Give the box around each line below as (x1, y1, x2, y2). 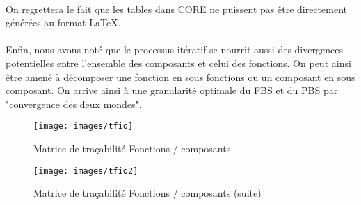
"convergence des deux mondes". (6, 96, 142, 111)
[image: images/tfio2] (33, 166, 138, 176)
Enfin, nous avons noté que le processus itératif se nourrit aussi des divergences (6, 42, 343, 57)
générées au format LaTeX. (6, 15, 121, 30)
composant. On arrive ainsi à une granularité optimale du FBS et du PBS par (6, 83, 338, 98)
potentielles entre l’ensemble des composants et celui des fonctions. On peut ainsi (6, 55, 351, 70)
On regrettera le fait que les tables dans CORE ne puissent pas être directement (6, 1, 347, 16)
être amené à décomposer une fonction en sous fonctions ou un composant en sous (6, 69, 355, 84)
